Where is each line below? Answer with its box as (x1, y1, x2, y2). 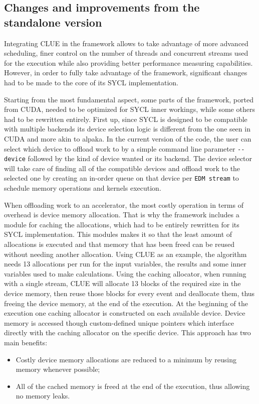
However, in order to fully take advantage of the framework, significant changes (4, 67, 247, 78)
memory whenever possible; (16, 364, 100, 374)
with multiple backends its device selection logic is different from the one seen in (4, 123, 250, 134)
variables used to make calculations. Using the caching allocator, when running (4, 268, 246, 279)
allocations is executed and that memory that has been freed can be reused (4, 239, 235, 249)
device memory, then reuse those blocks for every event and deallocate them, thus (4, 288, 255, 299)
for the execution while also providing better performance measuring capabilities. (4, 57, 253, 68)
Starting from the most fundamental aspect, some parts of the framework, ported (4, 94, 253, 104)
